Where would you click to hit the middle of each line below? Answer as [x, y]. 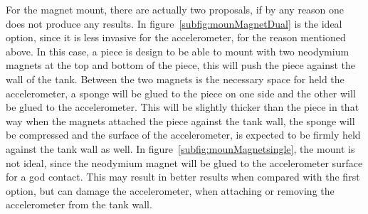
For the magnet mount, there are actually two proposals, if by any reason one [175, 9]
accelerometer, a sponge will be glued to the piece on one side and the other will [181, 93]
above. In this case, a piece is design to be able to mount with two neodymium [178, 51]
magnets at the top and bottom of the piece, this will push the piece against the [181, 65]
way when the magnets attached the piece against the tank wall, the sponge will [180, 121]
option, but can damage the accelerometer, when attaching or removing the [170, 190]
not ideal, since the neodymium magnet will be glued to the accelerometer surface [184, 162]
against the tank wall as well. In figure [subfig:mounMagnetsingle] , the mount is [180, 148]
